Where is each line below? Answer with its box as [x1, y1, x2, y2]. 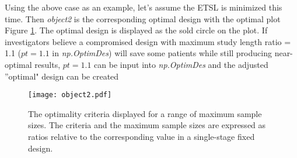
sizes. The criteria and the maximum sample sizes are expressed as [28, 119, 266, 131]
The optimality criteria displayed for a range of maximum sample [28, 107, 262, 119]
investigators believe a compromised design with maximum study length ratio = [5, 35, 291, 47]
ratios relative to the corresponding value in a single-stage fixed [28, 130, 255, 142]
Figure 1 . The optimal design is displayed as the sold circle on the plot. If [5, 24, 268, 36]
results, [34, 58, 61, 70]
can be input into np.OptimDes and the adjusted [94, 58, 268, 70]
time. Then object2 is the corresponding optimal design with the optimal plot [5, 12, 281, 25]
